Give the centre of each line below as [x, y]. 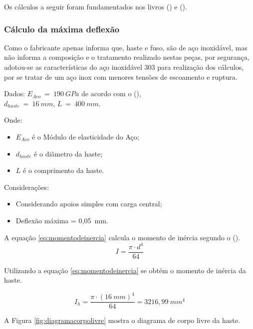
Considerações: [27, 187]
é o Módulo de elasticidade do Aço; [85, 136]
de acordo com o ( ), [111, 93]
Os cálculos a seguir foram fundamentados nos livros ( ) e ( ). [96, 6]
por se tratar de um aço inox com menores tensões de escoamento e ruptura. [121, 77]
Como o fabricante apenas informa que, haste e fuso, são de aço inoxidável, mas [126, 47]
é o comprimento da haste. [64, 170]
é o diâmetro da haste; [68, 153]
